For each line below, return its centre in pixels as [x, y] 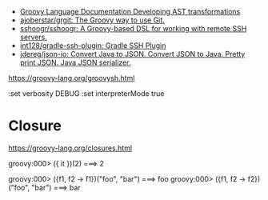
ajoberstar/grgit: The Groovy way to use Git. [92, 20]
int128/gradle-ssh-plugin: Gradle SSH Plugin [93, 46]
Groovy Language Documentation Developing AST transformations [130, 12]
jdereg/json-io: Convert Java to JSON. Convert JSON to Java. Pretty [132, 54]
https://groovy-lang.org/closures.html [70, 148]
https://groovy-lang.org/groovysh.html [72, 78]
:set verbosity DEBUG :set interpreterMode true [86, 94]
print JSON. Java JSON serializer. [75, 62]
